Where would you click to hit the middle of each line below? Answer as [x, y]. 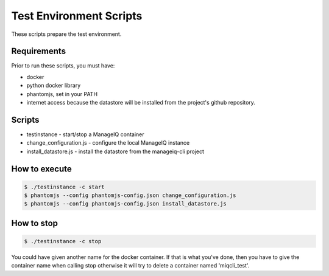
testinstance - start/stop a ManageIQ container [85, 134]
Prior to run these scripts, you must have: [63, 66]
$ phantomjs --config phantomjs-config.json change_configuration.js [130, 195]
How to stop [34, 223]
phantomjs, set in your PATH [62, 94]
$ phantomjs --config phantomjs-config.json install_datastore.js [125, 204]
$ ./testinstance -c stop [63, 241]
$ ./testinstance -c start [64, 187]
